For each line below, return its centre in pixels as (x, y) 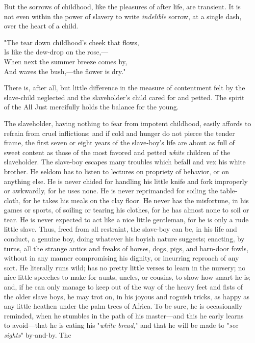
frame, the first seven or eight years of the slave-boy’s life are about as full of (119, 143)
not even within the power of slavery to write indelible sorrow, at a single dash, (123, 16)
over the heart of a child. (41, 26)
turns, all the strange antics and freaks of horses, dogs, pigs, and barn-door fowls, (126, 248)
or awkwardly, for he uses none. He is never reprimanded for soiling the (111, 191)
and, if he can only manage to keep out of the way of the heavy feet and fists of (124, 287)
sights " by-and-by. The (38, 335)
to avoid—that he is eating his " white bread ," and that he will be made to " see (121, 325)
